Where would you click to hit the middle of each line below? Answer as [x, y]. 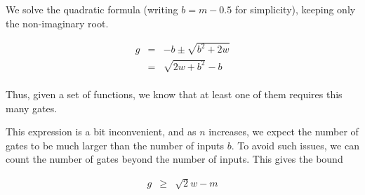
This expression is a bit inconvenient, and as [101, 132]
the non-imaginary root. [57, 23]
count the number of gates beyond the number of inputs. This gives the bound [174, 159]
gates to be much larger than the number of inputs [115, 145]
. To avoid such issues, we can [295, 145]
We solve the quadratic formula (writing [92, 9]
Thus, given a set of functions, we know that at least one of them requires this [174, 94]
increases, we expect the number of [284, 132]
